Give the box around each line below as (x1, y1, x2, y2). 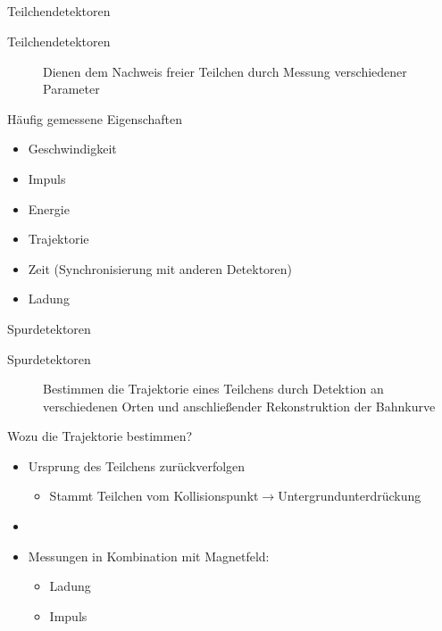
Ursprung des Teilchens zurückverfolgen (28, 456, 246, 475)
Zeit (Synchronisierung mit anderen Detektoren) (28, 259, 293, 278)
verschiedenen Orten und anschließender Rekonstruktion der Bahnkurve (43, 396, 436, 415)
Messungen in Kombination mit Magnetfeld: (28, 546, 270, 565)
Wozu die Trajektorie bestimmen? (7, 427, 193, 445)
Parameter (43, 79, 100, 98)
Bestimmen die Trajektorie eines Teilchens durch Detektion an (43, 379, 384, 398)
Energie (28, 199, 70, 218)
